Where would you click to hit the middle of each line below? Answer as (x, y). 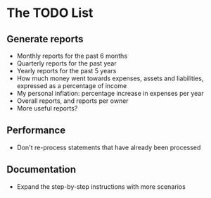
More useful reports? (47, 108)
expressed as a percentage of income (72, 86)
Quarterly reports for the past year (66, 63)
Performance (36, 131)
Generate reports (45, 39)
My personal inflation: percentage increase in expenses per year (110, 93)
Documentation (41, 169)
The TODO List (50, 13)
